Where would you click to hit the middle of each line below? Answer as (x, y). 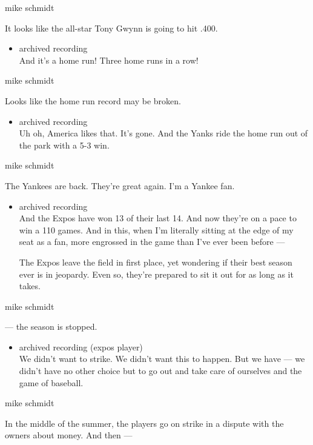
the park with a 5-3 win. (64, 145)
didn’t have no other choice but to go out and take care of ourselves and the (160, 371)
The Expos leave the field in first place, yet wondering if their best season (156, 262)
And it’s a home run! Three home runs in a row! (109, 60)
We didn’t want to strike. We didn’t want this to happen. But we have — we (162, 359)
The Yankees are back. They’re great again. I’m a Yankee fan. (120, 185)
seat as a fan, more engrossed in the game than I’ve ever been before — (152, 242)
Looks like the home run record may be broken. (93, 100)
